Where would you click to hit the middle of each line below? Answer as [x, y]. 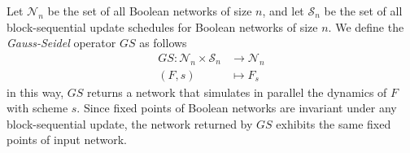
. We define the [366, 26]
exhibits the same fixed [334, 123]
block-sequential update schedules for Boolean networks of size [162, 26]
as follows [163, 43]
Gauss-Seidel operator [61, 43]
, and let [283, 11]
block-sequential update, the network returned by [130, 123]
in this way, [35, 92]
